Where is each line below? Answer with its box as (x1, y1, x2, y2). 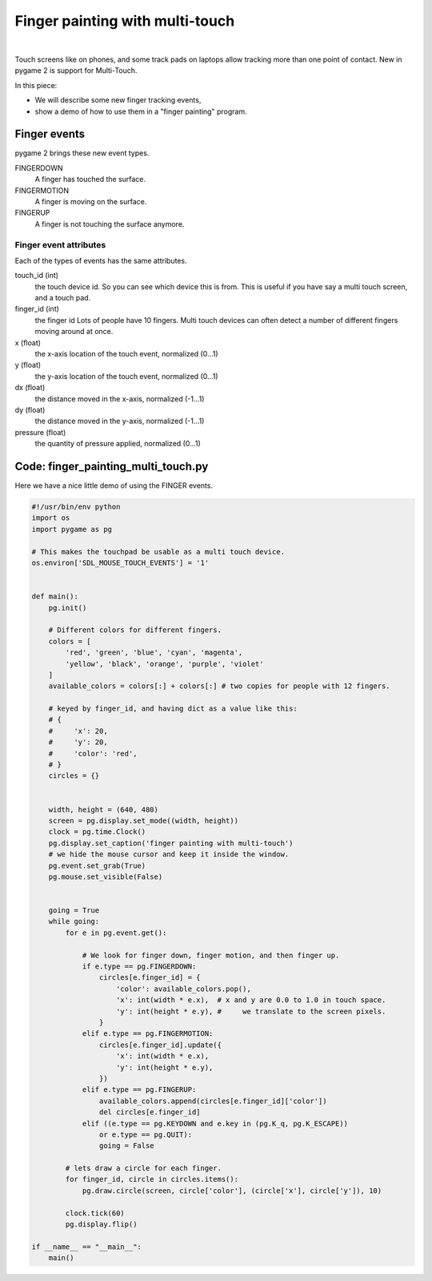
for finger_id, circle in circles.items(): (65, 1174, 239, 1184)
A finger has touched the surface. (34, 175, 146, 184)
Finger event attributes (14, 239, 106, 250)
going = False (98, 1142, 155, 1150)
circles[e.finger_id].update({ (98, 1040, 222, 1049)
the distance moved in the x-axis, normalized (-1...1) (34, 393, 205, 404)
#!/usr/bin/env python (31, 502, 121, 512)
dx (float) (14, 383, 46, 393)
